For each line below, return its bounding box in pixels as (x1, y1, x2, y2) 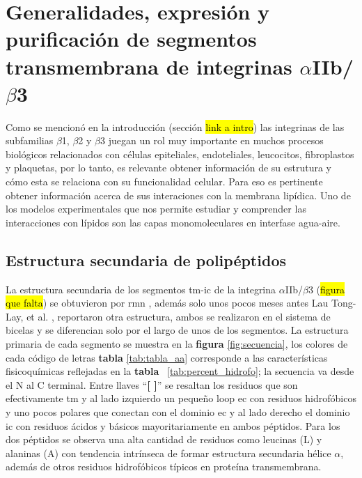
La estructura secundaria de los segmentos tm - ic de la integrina (6, 282, 276, 296)
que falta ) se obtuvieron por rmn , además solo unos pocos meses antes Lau (6, 295, 329, 310)
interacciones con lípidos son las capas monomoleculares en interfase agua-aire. (6, 215, 340, 229)
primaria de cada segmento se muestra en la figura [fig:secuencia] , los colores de (6, 337, 348, 351)
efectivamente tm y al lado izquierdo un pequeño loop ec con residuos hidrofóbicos (6, 391, 356, 406)
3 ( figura (308, 282, 345, 296)
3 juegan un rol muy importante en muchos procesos (100, 133, 324, 148)
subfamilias (6, 133, 54, 148)
